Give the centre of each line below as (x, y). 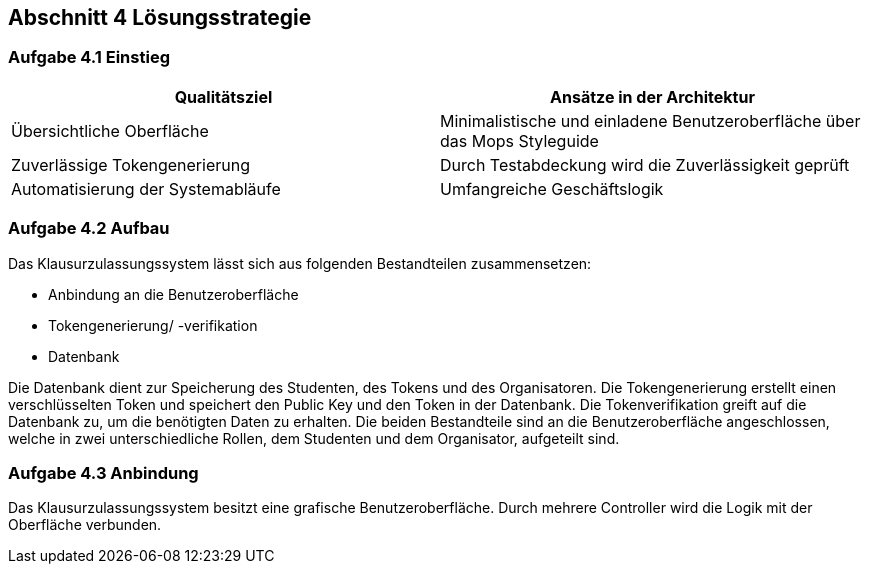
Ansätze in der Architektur (652, 96)
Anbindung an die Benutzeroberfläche (173, 294)
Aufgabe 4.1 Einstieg (89, 57)
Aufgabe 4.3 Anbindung (103, 472)
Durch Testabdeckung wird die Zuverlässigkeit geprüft (645, 164)
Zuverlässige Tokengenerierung (130, 164)
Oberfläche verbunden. (85, 525)
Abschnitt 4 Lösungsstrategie (160, 17)
